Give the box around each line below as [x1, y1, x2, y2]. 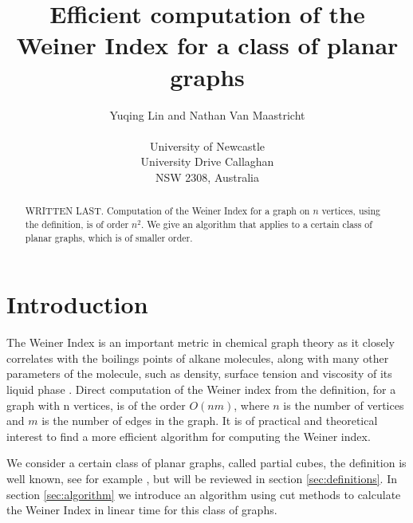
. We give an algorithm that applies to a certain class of [141, 217, 372, 230]
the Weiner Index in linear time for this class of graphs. [6, 501, 277, 518]
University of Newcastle [149, 137, 265, 154]
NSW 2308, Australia [155, 168, 260, 185]
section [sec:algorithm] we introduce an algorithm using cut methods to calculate [6, 486, 401, 502]
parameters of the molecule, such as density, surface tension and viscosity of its [6, 365, 392, 382]
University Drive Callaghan [140, 153, 274, 170]
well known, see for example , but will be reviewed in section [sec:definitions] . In [6, 470, 398, 486]
